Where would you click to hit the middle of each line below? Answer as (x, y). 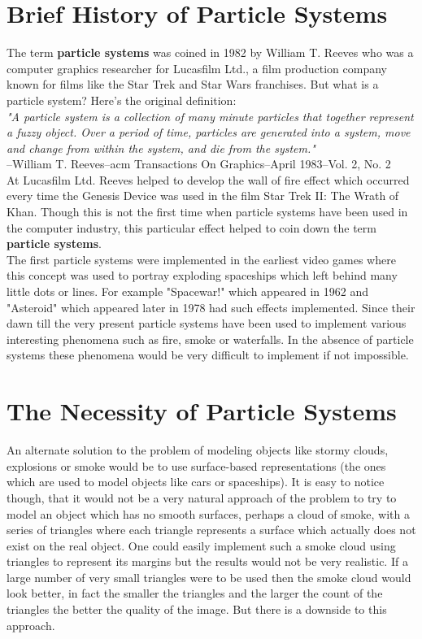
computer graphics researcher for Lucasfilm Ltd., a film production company (197, 68)
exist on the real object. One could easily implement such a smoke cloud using (201, 545)
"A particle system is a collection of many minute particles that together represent (210, 116)
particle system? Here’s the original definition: (122, 100)
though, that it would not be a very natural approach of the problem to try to (202, 497)
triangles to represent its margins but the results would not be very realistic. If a (207, 561)
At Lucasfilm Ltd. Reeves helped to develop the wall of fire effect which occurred (208, 179)
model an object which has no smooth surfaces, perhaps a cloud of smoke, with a (208, 513)
